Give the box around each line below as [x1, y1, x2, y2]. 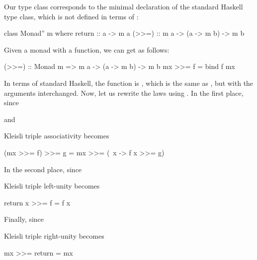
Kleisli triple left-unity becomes [4, 181, 100, 191]
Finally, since [4, 214, 44, 224]
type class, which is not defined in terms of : [4, 11, 139, 21]
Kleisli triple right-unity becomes [4, 230, 104, 241]
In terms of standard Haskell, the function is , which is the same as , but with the [4, 77, 254, 88]
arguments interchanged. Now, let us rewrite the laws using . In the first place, [4, 87, 244, 98]
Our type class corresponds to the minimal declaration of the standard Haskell [4, 1, 243, 11]
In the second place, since [4, 164, 82, 174]
